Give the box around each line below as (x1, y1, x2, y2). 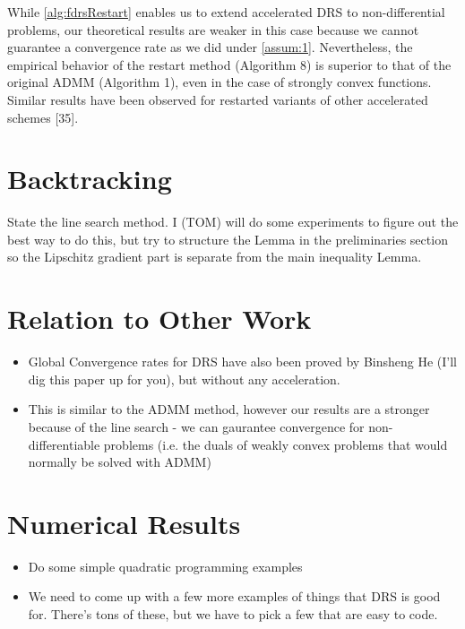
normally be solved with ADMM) (28, 452, 211, 471)
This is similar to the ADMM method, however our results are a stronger (28, 400, 430, 418)
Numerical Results (7, 504, 241, 541)
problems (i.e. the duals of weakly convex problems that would (103, 435, 448, 453)
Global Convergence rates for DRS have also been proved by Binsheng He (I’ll (28, 352, 458, 371)
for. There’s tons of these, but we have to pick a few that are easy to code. (28, 605, 438, 624)
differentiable (28, 435, 100, 453)
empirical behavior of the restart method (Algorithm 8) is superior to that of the (7, 55, 452, 73)
